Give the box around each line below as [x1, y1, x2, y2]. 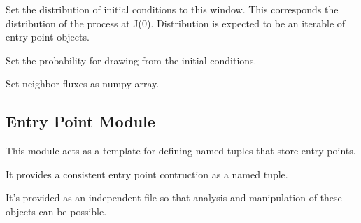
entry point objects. [6, 29, 90, 44]
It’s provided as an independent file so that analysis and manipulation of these [6, 190, 342, 205]
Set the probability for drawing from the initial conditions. [6, 52, 257, 67]
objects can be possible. [6, 203, 107, 218]
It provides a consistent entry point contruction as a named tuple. [6, 166, 288, 181]
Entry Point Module [6, 110, 155, 132]
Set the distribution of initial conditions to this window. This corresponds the [6, 2, 339, 16]
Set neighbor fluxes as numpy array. [6, 76, 160, 91]
